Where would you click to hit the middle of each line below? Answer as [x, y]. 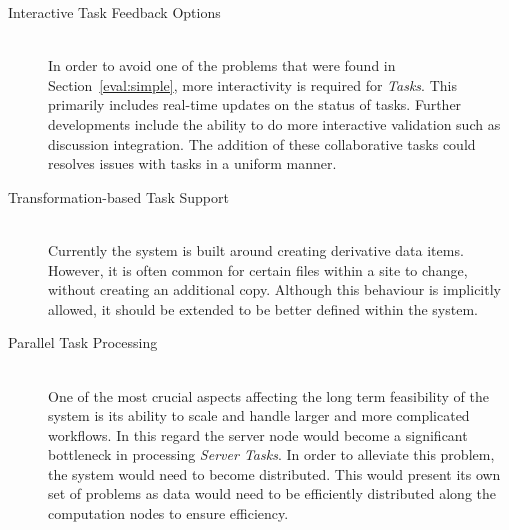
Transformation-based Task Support [118, 196]
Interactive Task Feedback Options [114, 12]
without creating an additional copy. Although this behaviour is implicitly [274, 289]
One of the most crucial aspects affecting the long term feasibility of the [268, 395]
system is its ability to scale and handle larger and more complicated [259, 415]
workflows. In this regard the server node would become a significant [258, 434]
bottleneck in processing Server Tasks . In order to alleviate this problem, [271, 454]
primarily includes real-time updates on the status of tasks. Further [255, 104]
